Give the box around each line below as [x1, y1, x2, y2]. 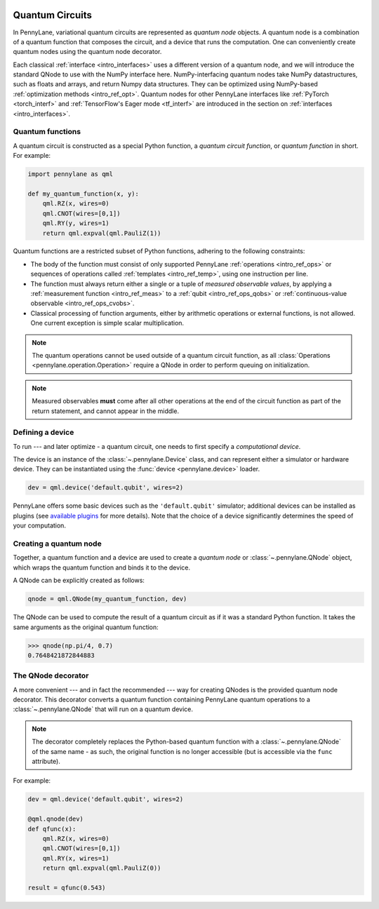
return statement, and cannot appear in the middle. [32, 407, 179, 415]
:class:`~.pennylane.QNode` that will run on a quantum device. [13, 705, 193, 713]
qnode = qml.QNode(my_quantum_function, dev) [27, 595, 187, 603]
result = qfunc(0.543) [27, 884, 106, 891]
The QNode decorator [13, 671, 89, 680]
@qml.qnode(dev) [27, 815, 84, 823]
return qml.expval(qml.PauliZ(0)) [42, 864, 161, 873]
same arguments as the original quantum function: [13, 623, 159, 631]
